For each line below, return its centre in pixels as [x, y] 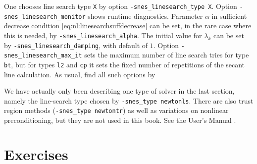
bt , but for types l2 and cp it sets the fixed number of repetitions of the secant [125, 64]
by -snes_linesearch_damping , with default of [76, 45]
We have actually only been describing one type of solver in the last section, [119, 91]
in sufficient [229, 16]
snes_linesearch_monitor [45, 17]
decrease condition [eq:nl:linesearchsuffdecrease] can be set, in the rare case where [128, 26]
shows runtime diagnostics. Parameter [145, 16]
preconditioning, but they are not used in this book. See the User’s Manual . [120, 120]
